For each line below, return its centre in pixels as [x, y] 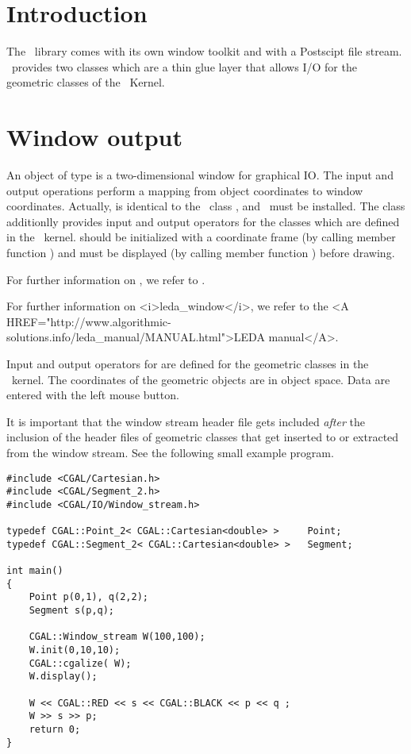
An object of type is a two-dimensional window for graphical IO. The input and [200, 175]
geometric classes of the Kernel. [86, 82]
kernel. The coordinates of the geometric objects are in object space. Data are [201, 379]
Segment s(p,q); [72, 611]
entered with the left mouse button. [93, 395]
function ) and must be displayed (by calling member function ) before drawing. [201, 252]
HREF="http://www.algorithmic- [89, 321]
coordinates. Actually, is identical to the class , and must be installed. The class [206, 206]
